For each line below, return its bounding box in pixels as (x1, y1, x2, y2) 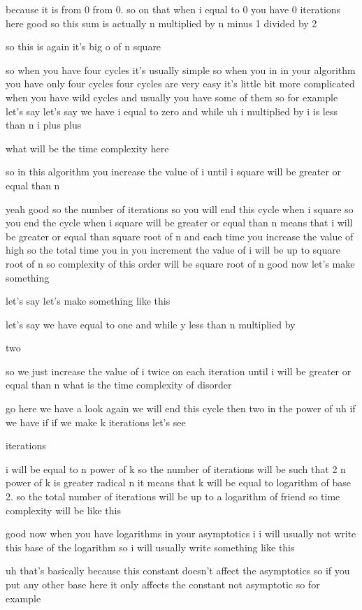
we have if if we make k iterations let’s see (6, 414, 186, 429)
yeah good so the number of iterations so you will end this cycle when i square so (6, 201, 354, 216)
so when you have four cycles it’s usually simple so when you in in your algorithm (6, 62, 356, 77)
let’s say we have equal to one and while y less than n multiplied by (6, 317, 296, 331)
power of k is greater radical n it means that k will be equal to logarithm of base (6, 475, 351, 490)
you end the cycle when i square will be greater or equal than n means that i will (6, 215, 353, 230)
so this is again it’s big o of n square (6, 39, 161, 54)
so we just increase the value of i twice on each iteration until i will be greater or (6, 363, 352, 378)
